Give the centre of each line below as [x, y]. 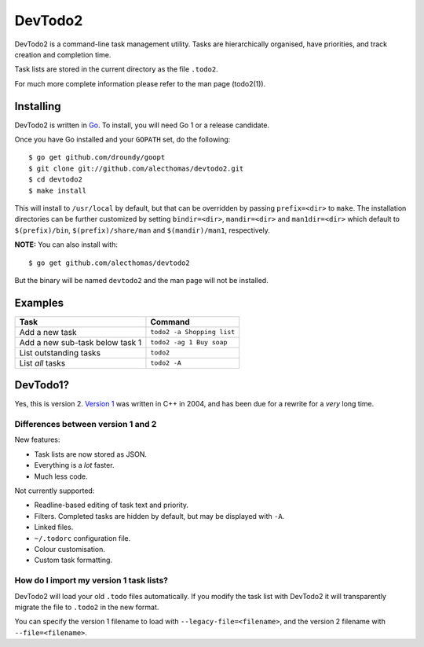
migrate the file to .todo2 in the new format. [87, 607]
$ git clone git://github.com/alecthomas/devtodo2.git [136, 168]
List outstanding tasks [60, 352]
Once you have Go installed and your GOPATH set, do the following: [122, 140]
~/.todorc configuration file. [82, 538]
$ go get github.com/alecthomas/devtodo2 [109, 263]
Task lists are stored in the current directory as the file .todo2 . [117, 69]
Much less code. [61, 476]
